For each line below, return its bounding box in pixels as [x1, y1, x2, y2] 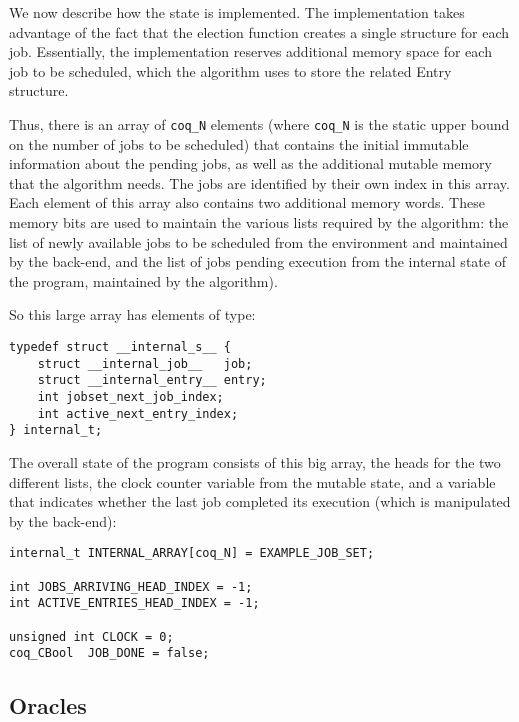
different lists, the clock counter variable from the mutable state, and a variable [9, 471, 496, 492]
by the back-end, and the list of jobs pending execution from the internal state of [9, 251, 506, 272]
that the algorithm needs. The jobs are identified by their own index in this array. [9, 172, 510, 193]
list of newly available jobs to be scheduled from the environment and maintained [9, 231, 508, 252]
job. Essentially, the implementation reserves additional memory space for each [9, 41, 492, 62]
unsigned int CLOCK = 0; [9, 629, 174, 644]
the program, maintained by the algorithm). [9, 270, 278, 291]
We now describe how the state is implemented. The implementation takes [9, 2, 465, 22]
